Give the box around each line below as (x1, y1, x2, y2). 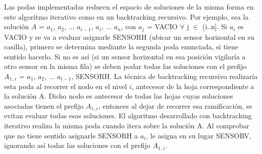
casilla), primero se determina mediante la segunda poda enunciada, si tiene (4, 41, 238, 52)
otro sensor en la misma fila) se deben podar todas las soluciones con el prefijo (4, 61, 247, 71)
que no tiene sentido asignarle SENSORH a (4, 130, 138, 140)
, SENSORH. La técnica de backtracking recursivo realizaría (71, 71, 258, 82)
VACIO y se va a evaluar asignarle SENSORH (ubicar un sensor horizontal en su (4, 31, 254, 42)
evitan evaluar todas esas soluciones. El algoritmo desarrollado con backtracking (4, 110, 252, 121)
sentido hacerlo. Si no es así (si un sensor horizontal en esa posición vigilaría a (4, 51, 246, 61)
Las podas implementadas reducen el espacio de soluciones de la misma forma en (4, 2, 254, 12)
